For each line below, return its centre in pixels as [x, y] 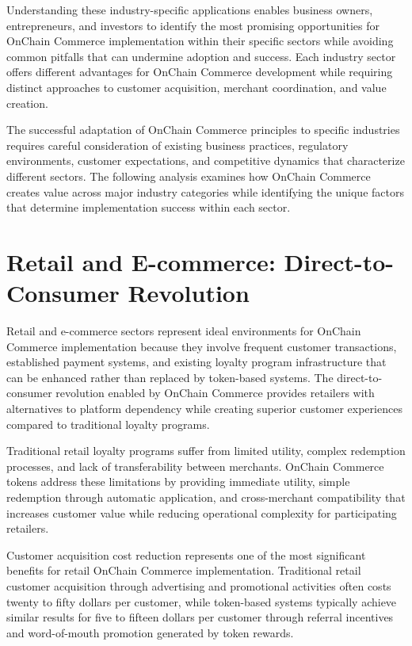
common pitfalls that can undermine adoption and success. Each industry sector [201, 56]
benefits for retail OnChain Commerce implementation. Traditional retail [184, 570]
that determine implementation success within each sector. [149, 207]
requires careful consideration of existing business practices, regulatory [177, 145]
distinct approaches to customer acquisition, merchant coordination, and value [196, 87]
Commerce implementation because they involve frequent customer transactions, [202, 346]
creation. [27, 103]
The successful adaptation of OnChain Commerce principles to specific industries [203, 130]
